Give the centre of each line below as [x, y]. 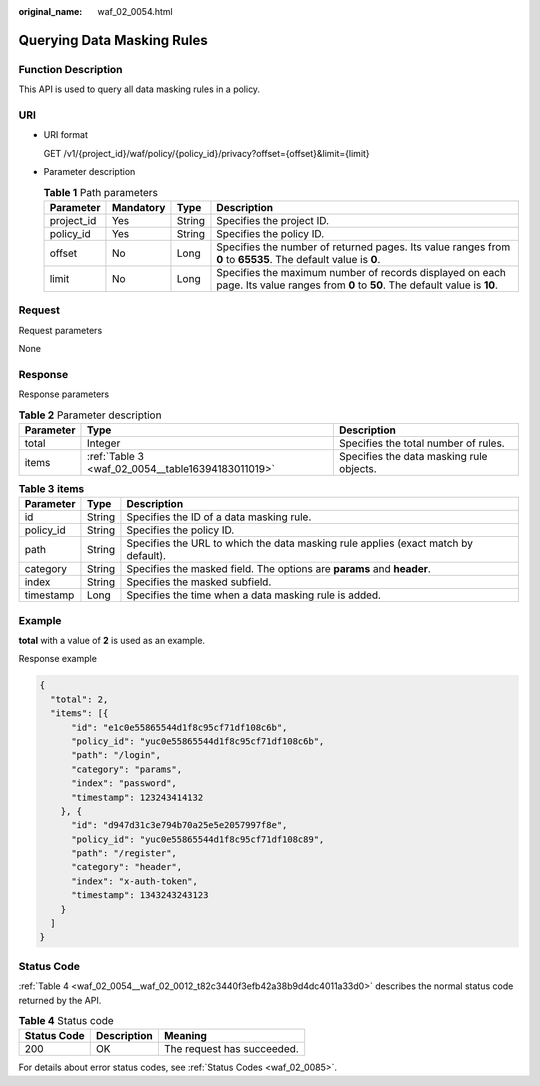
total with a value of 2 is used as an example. [111, 641]
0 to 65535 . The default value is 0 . [298, 259]
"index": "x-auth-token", [135, 881]
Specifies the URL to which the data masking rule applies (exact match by [300, 543]
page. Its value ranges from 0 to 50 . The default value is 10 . [357, 285]
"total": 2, [79, 699]
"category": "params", [127, 769]
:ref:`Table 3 [115, 456]
